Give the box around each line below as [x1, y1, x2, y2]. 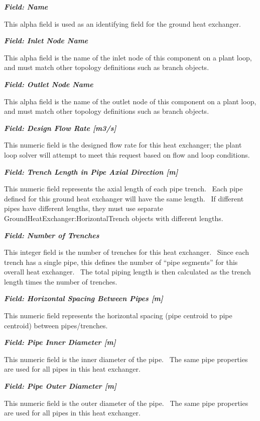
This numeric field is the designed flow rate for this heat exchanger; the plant [4, 139, 242, 150]
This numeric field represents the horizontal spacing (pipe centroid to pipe [4, 310, 232, 321]
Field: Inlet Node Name [4, 35, 88, 46]
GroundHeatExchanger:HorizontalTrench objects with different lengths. [4, 213, 223, 223]
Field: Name [4, 2, 48, 12]
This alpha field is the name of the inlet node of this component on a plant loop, [4, 52, 252, 62]
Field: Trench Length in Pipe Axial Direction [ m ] [4, 166, 178, 177]
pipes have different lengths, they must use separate [4, 203, 163, 214]
